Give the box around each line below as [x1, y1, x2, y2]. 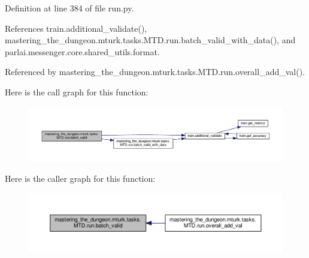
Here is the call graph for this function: [5, 85, 149, 98]
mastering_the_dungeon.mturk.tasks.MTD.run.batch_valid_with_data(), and [5, 34, 296, 46]
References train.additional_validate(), [5, 22, 147, 34]
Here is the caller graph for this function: [5, 172, 156, 185]
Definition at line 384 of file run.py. [5, 2, 134, 14]
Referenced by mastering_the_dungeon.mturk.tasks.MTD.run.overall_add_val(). [5, 65, 305, 78]
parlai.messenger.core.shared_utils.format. [5, 45, 160, 58]
